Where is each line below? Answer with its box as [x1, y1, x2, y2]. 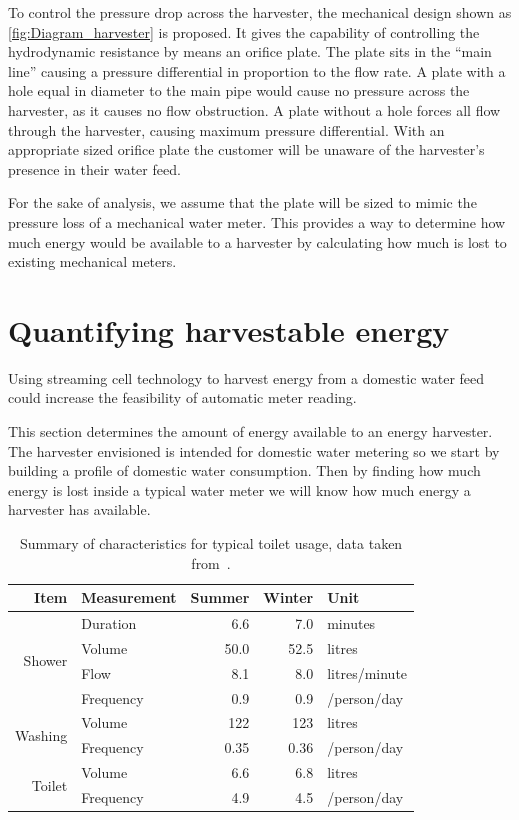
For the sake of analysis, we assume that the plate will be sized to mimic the [8, 192, 477, 213]
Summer [190, 587, 250, 608]
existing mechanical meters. [8, 251, 177, 272]
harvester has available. [8, 499, 151, 520]
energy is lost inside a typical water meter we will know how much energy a [8, 479, 471, 500]
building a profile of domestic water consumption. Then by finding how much [8, 460, 481, 481]
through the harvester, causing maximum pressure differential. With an [8, 119, 445, 140]
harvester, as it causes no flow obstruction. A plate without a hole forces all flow [8, 99, 501, 120]
